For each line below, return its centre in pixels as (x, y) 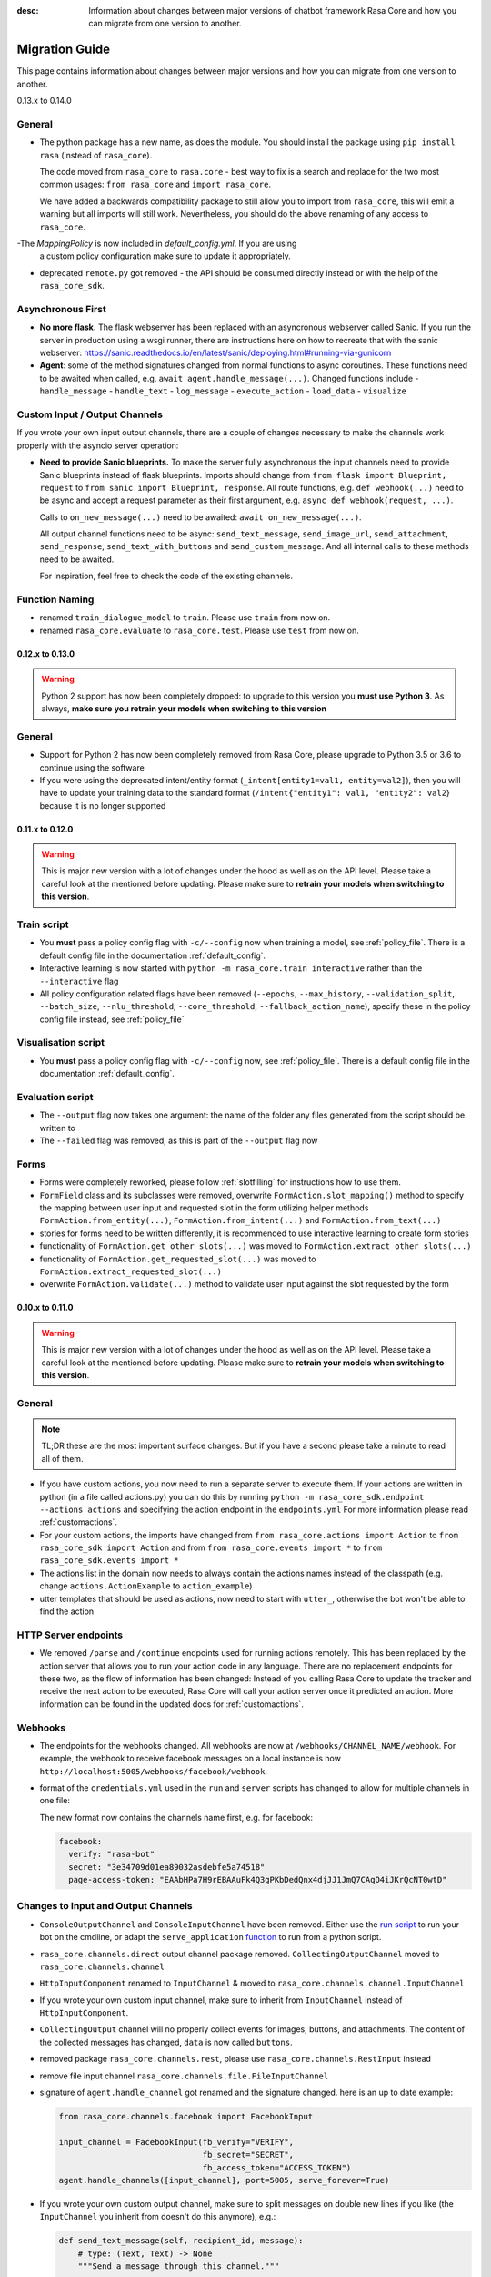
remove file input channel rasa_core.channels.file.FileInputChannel (184, 2076)
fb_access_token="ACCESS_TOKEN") (277, 2167)
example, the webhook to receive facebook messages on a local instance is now (190, 1759)
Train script (43, 924)
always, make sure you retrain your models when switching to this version (184, 708)
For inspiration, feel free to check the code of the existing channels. (166, 576)
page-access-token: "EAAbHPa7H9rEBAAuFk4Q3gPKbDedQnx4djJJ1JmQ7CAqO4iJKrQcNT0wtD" (258, 1879)
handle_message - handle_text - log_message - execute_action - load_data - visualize (223, 391)
